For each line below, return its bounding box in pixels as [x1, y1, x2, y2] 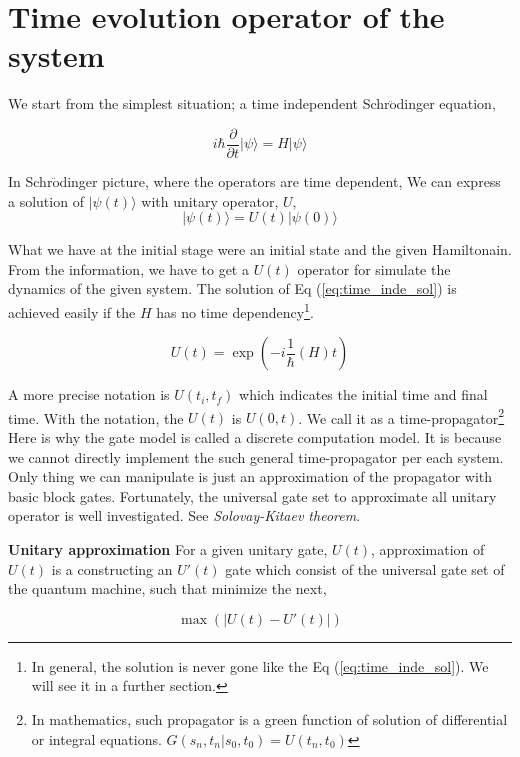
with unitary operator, [141, 190, 279, 211]
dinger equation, [396, 93, 496, 114]
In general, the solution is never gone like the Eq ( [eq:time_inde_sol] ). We [31, 655, 489, 676]
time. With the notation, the [8, 407, 184, 428]
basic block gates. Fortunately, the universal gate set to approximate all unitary [8, 485, 497, 506]
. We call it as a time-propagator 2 [298, 404, 505, 428]
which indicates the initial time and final [239, 384, 488, 405]
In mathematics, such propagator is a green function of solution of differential [31, 708, 508, 729]
